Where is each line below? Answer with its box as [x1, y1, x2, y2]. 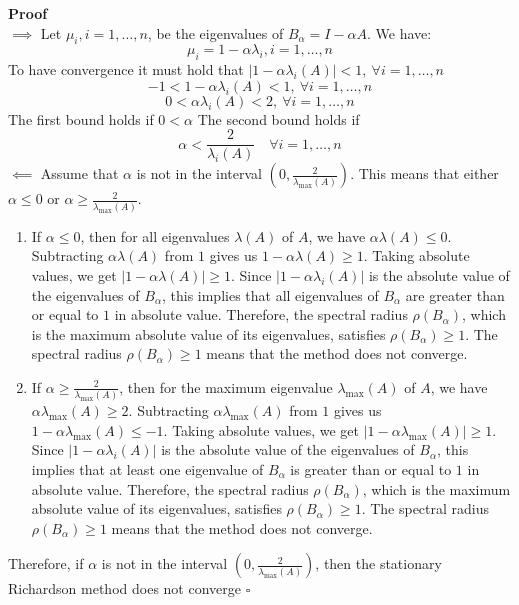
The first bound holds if [8, 108, 154, 129]
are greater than [405, 284, 505, 305]
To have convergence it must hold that [8, 59, 244, 80]
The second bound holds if [197, 108, 360, 129]
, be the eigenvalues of [147, 22, 284, 43]
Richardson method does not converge [8, 578, 241, 599]
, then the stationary [315, 553, 442, 574]
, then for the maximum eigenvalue [119, 376, 333, 397]
